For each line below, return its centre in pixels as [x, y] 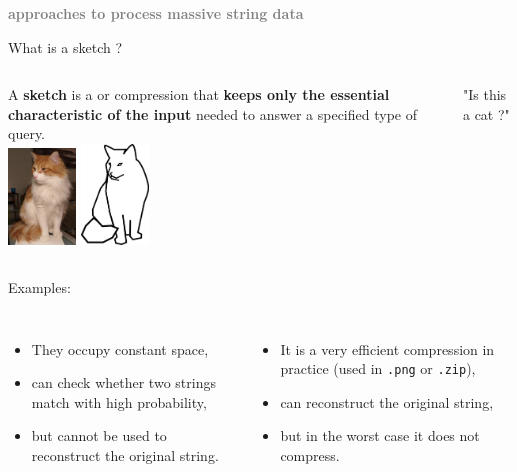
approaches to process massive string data [156, 13]
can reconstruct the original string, [387, 401]
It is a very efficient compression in [387, 348]
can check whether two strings [123, 382]
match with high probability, [119, 401]
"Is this [484, 94]
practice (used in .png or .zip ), [378, 368]
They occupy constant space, [120, 348]
